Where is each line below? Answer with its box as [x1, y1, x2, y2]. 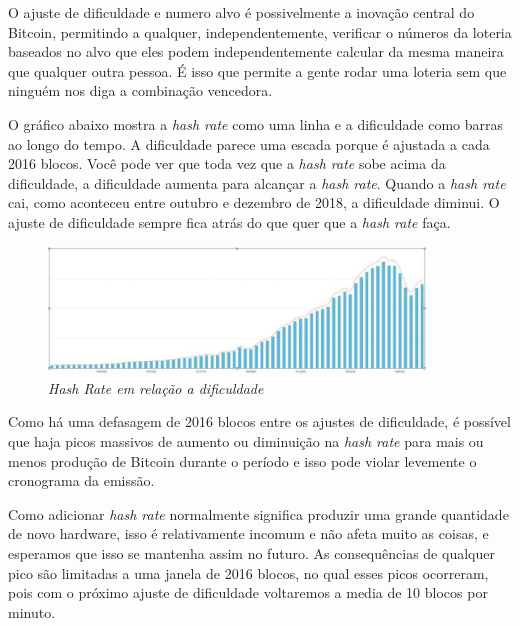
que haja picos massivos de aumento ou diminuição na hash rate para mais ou [8, 431, 484, 452]
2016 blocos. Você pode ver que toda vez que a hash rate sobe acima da [8, 153, 446, 174]
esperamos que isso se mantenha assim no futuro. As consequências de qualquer [8, 543, 495, 563]
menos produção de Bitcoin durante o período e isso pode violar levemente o [8, 450, 477, 471]
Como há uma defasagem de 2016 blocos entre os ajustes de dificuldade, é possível [8, 411, 511, 432]
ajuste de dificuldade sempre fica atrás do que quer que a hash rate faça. [8, 211, 451, 232]
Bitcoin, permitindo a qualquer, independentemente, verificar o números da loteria [8, 21, 512, 42]
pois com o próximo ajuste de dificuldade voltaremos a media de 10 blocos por [8, 582, 488, 603]
